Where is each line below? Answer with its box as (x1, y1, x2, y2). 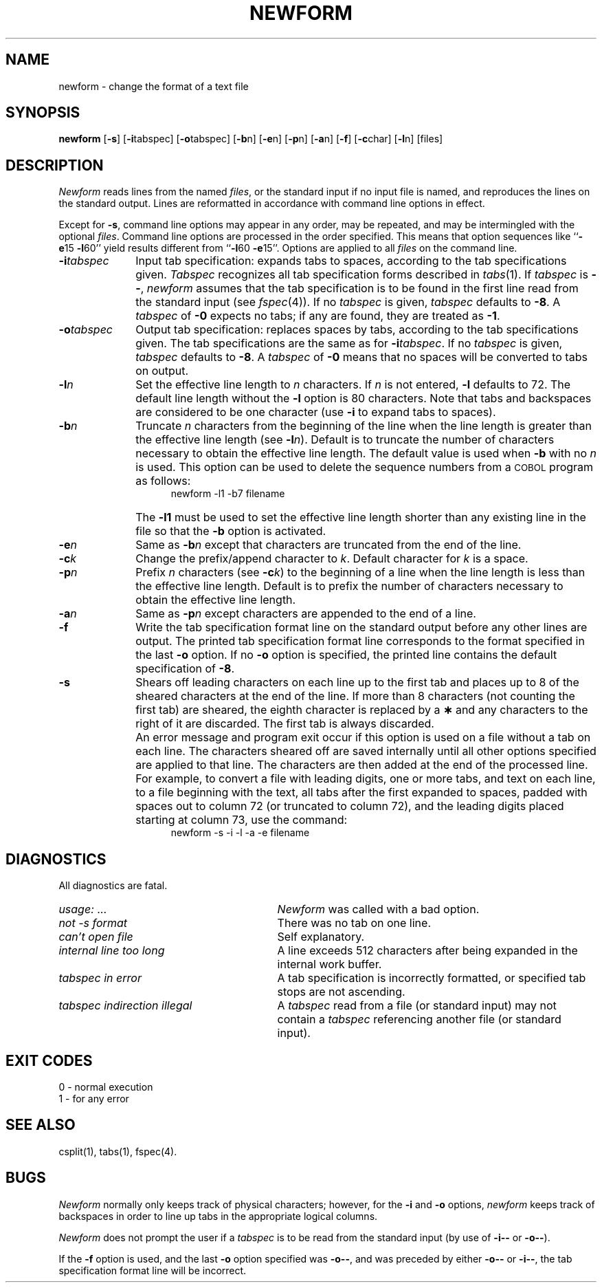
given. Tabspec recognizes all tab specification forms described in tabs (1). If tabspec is (135, 268, 588, 282)
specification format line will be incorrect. (58, 1264, 247, 1276)
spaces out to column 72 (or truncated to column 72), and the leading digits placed (135, 799, 564, 814)
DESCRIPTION (5, 156, 104, 174)
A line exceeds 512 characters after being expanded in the (277, 943, 578, 958)
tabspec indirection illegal (58, 998, 192, 1013)
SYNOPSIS (5, 104, 80, 122)
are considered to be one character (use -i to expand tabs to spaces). (135, 405, 496, 419)
